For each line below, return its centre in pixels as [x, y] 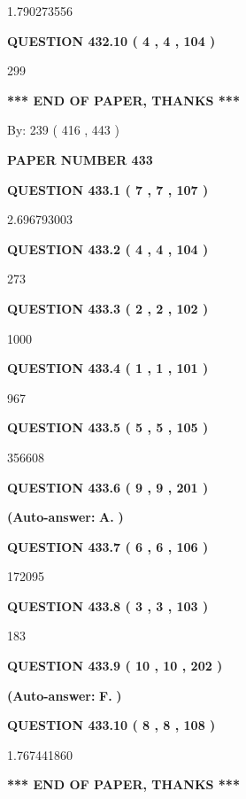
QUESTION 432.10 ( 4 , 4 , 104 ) [111, 40]
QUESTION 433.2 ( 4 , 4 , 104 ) [108, 248]
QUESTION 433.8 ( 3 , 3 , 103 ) [108, 605]
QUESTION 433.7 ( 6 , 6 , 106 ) [108, 546]
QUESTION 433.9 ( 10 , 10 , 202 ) [115, 666]
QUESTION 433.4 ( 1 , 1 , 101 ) [108, 368]
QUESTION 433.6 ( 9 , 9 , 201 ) [108, 487]
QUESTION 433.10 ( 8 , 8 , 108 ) [111, 725]
